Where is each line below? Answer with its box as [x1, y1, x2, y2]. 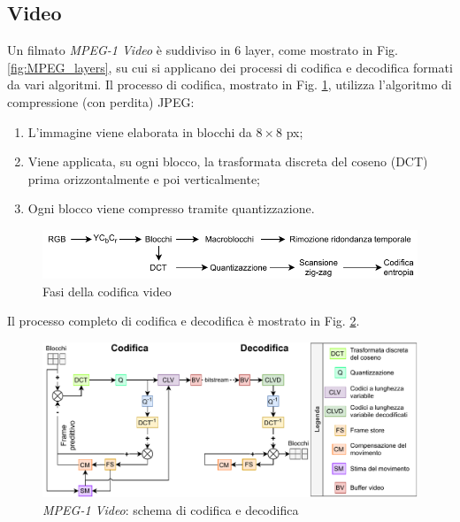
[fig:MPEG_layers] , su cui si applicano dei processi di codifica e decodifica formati [7, 58, 453, 76]
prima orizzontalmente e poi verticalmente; [27, 169, 261, 188]
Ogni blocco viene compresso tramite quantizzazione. [27, 199, 315, 218]
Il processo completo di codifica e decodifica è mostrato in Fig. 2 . [7, 311, 360, 330]
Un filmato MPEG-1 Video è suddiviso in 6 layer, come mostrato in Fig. [7, 41, 398, 59]
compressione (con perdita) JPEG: [7, 92, 195, 111]
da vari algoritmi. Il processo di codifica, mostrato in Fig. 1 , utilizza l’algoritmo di [7, 75, 452, 94]
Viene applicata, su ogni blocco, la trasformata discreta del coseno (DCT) [27, 152, 428, 171]
